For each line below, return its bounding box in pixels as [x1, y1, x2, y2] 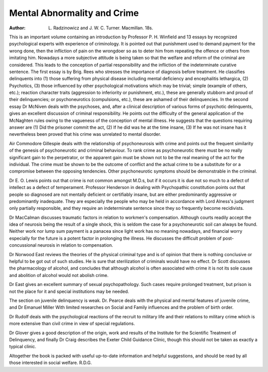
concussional [9, 242, 37, 248]
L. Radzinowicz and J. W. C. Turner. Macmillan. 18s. [48, 25, 153, 31]
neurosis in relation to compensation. [37, 242, 114, 248]
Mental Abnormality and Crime [9, 7, 139, 18]
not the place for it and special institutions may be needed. [9, 288, 129, 294]
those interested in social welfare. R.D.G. [9, 360, 92, 366]
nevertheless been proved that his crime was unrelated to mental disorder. [9, 131, 161, 137]
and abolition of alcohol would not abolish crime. [9, 272, 109, 278]
